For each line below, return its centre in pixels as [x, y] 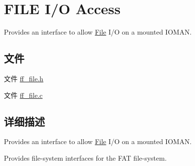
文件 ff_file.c [23, 95]
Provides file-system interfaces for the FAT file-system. [85, 157]
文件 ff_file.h [24, 78]
